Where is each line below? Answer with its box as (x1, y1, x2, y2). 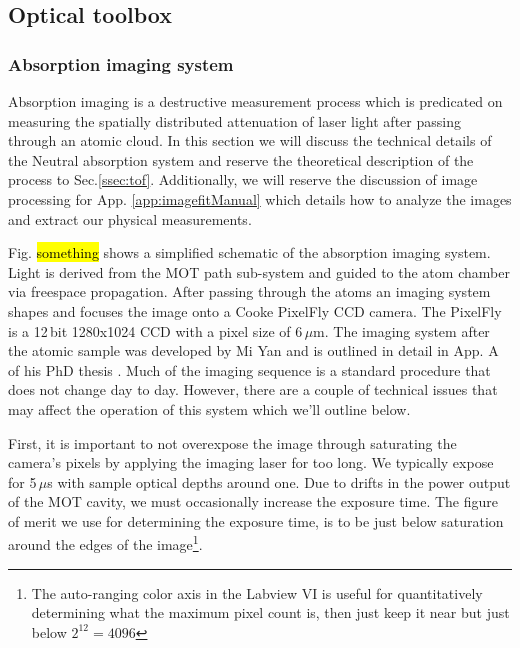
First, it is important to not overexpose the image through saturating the (8, 432, 457, 453)
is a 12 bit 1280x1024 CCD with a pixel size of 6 (8, 320, 303, 341)
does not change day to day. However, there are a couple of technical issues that (8, 379, 498, 400)
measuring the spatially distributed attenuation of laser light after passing (8, 110, 461, 131)
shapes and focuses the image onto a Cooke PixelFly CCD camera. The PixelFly (8, 300, 502, 321)
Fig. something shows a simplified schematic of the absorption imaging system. (8, 242, 491, 263)
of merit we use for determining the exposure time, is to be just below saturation (8, 510, 504, 531)
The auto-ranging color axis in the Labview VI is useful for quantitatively (31, 582, 483, 603)
